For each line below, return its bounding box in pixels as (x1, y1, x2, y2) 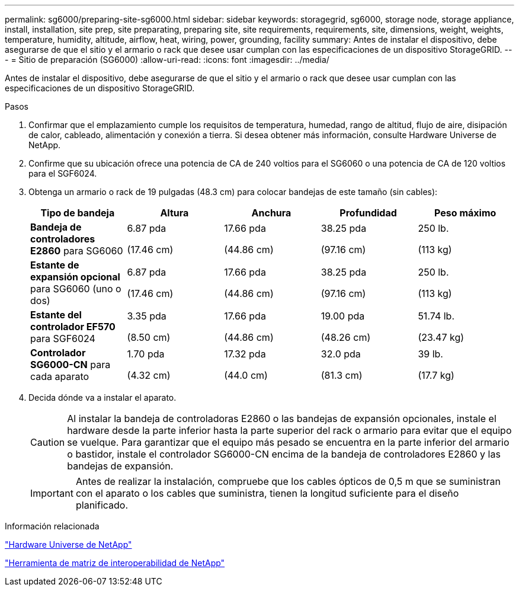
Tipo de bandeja (40, 207, 115, 219)
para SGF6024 (30, 333, 95, 344)
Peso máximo (434, 207, 496, 219)
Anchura (251, 207, 291, 219)
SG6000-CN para (30, 359, 111, 370)
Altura (160, 207, 189, 219)
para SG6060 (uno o (30, 283, 121, 295)
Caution (30, 436, 65, 448)
